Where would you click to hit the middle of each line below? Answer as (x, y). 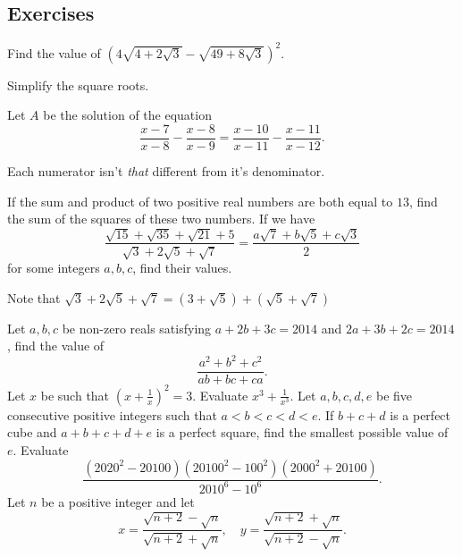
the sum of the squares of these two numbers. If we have (161, 219)
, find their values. (182, 267)
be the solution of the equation (127, 115)
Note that (34, 297)
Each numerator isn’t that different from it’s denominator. (166, 170)
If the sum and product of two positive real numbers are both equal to (200, 201)
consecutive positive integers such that (112, 414)
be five (395, 395)
